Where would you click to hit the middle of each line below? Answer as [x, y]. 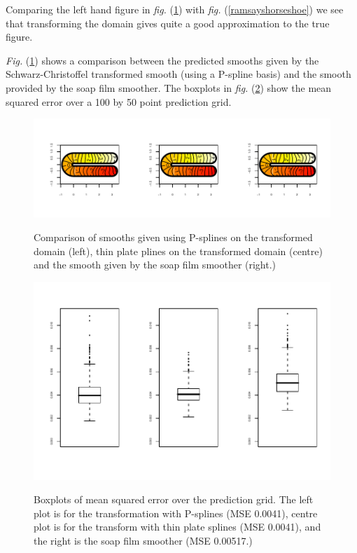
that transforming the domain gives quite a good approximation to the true [168, 23]
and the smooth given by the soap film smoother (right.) [155, 265]
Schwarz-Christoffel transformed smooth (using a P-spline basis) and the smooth [178, 74]
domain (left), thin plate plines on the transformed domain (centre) [178, 251]
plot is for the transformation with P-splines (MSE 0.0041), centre [176, 513]
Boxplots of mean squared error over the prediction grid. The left [174, 499]
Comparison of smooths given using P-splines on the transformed [173, 237]
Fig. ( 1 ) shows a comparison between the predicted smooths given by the [162, 60]
